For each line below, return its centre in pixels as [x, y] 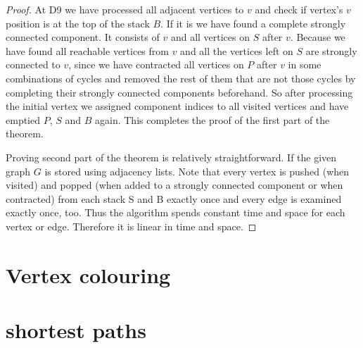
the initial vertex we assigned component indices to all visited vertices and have [177, 106]
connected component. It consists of [83, 37]
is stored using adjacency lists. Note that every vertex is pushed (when [197, 171]
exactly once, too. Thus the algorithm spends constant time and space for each [176, 212]
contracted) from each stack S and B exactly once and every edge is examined [174, 198]
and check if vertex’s [299, 9]
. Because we [318, 37]
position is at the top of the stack [78, 23]
